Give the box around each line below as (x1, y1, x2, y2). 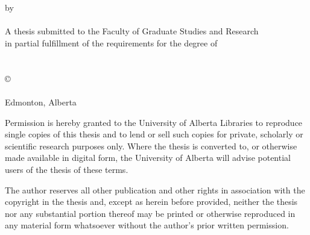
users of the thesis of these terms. (5, 163, 128, 175)
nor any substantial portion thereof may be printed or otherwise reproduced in (5, 207, 296, 219)
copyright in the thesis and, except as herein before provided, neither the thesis (5, 195, 298, 208)
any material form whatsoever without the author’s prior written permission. (5, 219, 289, 231)
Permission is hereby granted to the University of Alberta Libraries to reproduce (5, 116, 303, 128)
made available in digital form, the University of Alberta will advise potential (5, 151, 291, 164)
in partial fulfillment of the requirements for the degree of (5, 36, 218, 49)
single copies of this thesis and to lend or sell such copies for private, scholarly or (5, 128, 303, 140)
